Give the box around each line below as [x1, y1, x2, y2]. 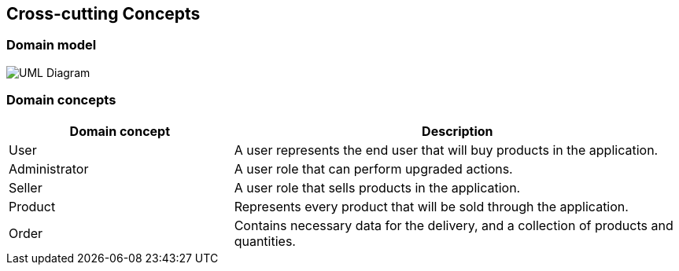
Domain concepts [6, 92, 116, 108]
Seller [9, 179, 42, 196]
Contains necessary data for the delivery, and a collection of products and [234, 217, 673, 233]
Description [422, 123, 493, 139]
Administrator [9, 160, 89, 177]
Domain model [6, 37, 97, 53]
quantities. [234, 233, 296, 249]
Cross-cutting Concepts [6, 4, 201, 24]
